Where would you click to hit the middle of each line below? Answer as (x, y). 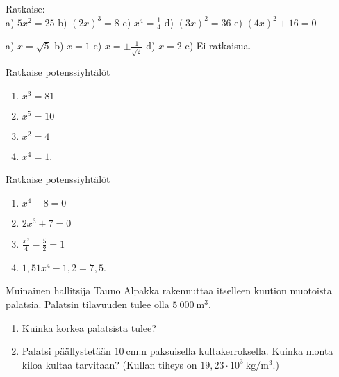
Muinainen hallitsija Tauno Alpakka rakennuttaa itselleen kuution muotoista (169, 290)
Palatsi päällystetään (66, 351)
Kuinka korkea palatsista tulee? (89, 327)
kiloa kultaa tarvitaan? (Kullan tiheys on (109, 364)
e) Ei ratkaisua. (218, 46)
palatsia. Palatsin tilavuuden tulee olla (88, 304)
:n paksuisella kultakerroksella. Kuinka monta (236, 351)
